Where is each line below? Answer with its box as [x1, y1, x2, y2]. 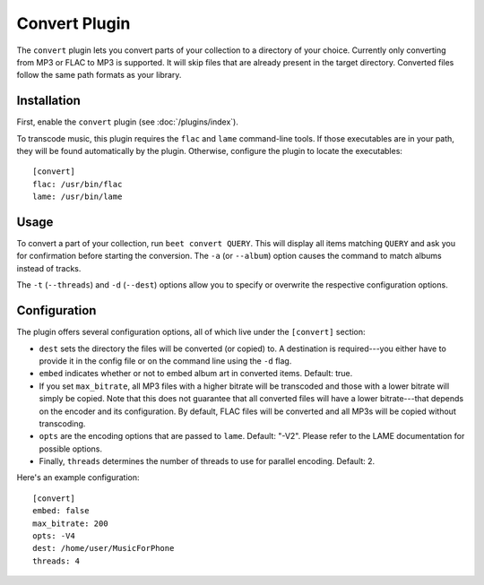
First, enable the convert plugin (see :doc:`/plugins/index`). [16, 116, 239, 127]
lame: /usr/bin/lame [32, 192, 123, 202]
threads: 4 [32, 555, 81, 566]
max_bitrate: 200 [32, 518, 108, 529]
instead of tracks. [16, 262, 82, 273]
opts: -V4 [32, 531, 75, 541]
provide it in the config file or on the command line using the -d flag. [39, 355, 292, 366]
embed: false [32, 506, 90, 516]
